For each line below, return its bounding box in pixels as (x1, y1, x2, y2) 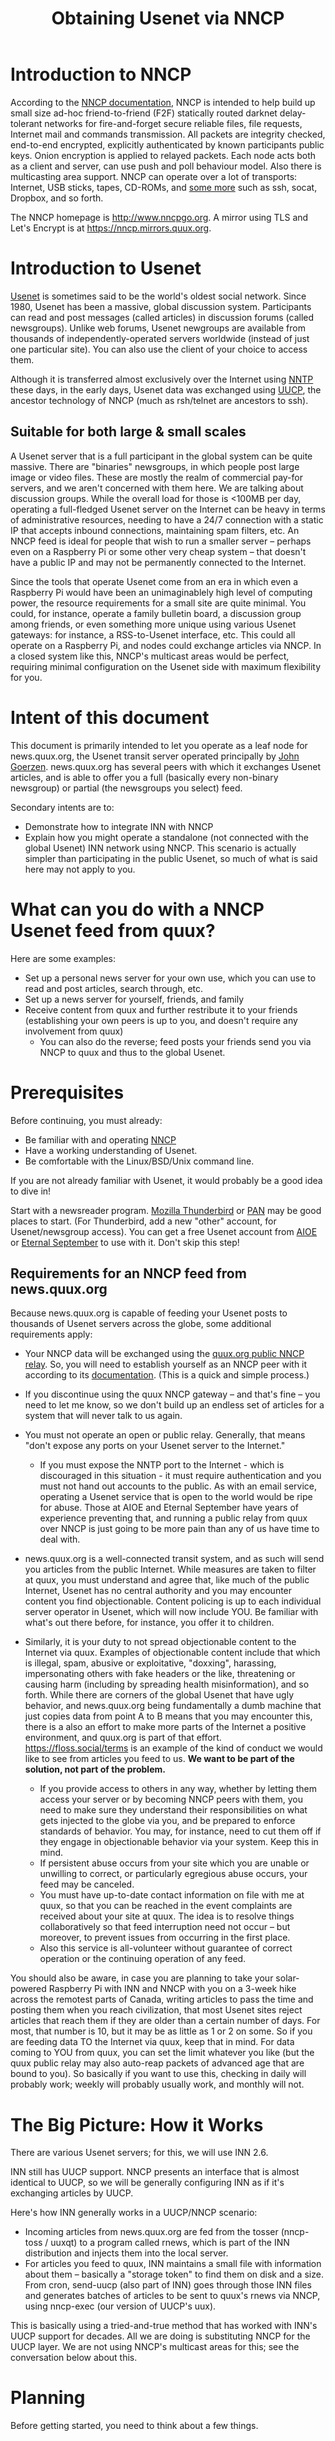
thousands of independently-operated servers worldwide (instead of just (10, 332, 310, 344)
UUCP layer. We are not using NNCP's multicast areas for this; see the (10, 2341, 300, 2353)
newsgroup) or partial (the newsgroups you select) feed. (10, 782, 243, 794)
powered (10, 1983, 47, 1995)
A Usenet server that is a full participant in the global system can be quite (10, 450, 313, 462)
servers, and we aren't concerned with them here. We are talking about (10, 482, 304, 494)
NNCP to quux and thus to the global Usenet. (39, 1046, 226, 1058)
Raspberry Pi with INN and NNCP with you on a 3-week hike (48, 1983, 297, 1995)
